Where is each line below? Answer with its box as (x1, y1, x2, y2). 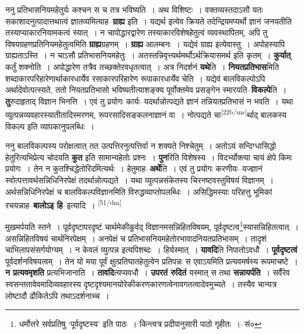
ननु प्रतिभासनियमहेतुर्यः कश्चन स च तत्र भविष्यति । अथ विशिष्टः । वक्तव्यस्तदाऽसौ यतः (5, 4, 263, 15)
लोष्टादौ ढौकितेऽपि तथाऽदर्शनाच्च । (5, 289, 110, 301)
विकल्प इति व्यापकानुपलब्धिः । (5, 120, 95, 132)
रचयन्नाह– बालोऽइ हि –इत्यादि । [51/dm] (5, 197, 121, 211)
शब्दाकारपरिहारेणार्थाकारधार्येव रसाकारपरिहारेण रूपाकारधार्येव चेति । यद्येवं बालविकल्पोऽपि (5, 72, 265, 84)
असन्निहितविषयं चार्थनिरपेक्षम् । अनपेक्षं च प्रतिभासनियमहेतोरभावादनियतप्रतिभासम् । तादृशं (5, 232, 267, 244)
